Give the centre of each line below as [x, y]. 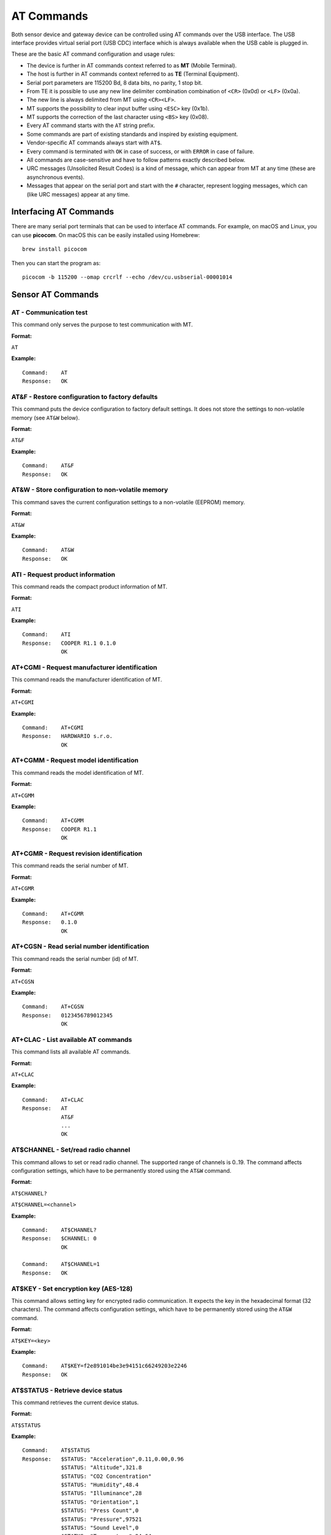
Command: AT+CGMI [53, 727]
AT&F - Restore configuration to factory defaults [85, 397]
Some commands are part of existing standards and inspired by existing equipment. [132, 134]
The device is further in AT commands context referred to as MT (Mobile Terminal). [132, 65]
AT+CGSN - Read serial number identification [80, 947]
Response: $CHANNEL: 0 [59, 1238]
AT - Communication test [50, 312]
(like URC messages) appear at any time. [78, 194]
